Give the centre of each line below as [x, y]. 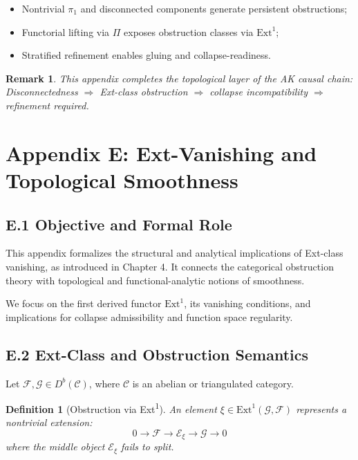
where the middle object [55, 447]
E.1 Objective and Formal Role [119, 224]
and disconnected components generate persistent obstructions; [214, 8]
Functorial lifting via [66, 31]
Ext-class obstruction [144, 92]
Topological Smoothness [122, 180]
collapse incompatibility [259, 92]
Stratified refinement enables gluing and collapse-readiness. [146, 55]
